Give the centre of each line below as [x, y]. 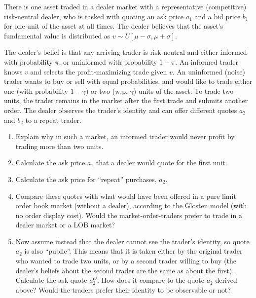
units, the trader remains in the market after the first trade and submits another [126, 100]
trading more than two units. [59, 146]
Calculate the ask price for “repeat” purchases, [86, 179]
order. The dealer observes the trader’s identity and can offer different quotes [121, 110]
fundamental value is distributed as [57, 35]
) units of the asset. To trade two [183, 91]
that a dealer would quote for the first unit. [162, 163]
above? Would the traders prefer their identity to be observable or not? [123, 289]
